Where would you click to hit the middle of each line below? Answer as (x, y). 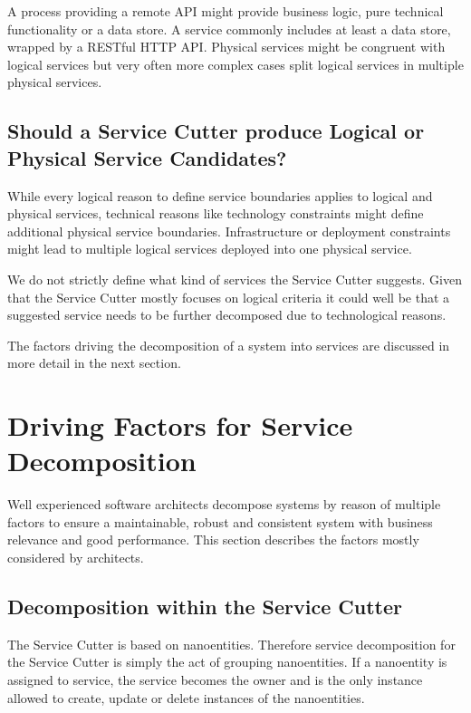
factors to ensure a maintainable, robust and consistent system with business (220, 521)
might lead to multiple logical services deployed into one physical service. (210, 249)
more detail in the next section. (94, 363)
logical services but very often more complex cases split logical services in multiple (235, 64)
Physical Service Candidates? (147, 157)
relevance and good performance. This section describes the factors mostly (213, 540)
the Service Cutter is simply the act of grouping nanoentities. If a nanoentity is (227, 662)
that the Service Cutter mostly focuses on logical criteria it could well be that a (229, 297)
